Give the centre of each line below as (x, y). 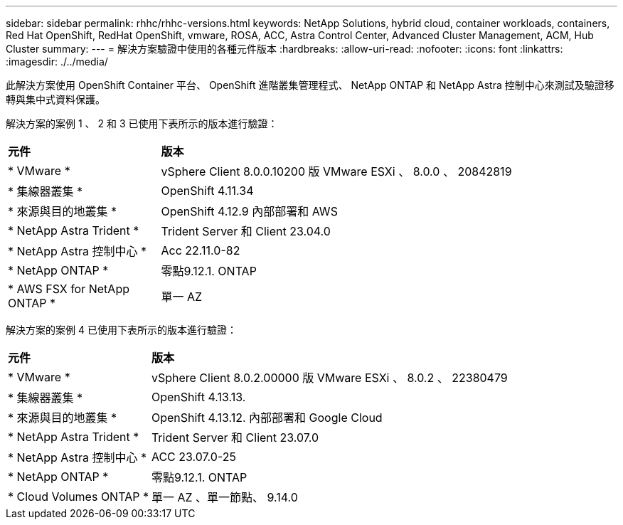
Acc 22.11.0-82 (201, 250)
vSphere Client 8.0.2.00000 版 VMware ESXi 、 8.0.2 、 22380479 (329, 378)
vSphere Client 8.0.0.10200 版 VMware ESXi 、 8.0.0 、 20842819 (336, 171)
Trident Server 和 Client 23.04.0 (246, 231)
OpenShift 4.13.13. (198, 397)
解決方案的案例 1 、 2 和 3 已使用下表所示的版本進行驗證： (142, 123)
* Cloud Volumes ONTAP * (78, 497)
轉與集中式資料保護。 (55, 99)
